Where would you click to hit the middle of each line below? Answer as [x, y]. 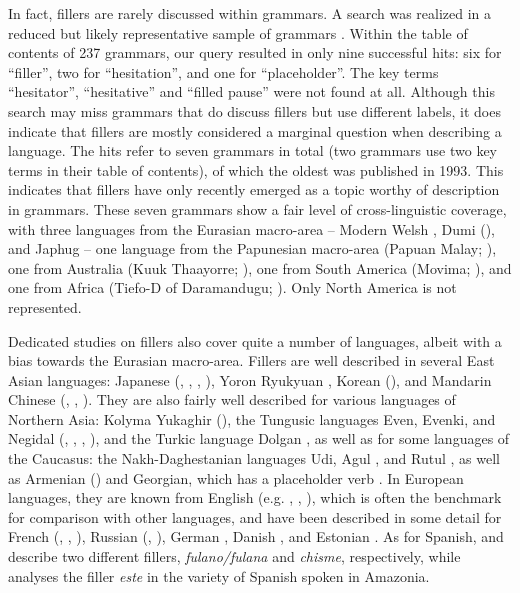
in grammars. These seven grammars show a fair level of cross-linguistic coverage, [257, 208]
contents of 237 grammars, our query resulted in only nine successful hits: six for [255, 52]
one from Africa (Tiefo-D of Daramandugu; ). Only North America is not [232, 287]
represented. [45, 306]
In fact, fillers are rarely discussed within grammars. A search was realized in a [250, 13]
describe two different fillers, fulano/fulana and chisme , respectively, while [234, 556]
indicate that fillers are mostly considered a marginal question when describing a [255, 130]
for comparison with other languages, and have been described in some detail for [255, 516]
